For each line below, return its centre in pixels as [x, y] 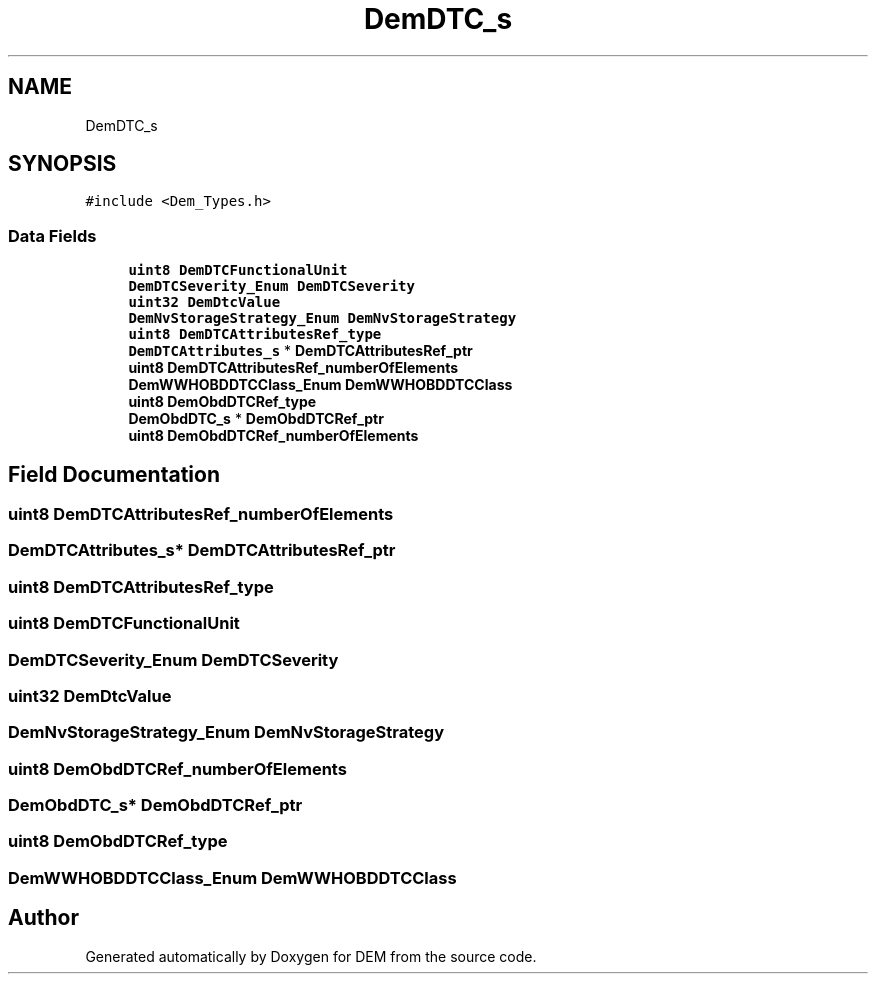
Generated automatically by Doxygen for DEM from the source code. [311, 956]
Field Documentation [114, 474]
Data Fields [52, 235]
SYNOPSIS [62, 164]
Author [43, 918]
